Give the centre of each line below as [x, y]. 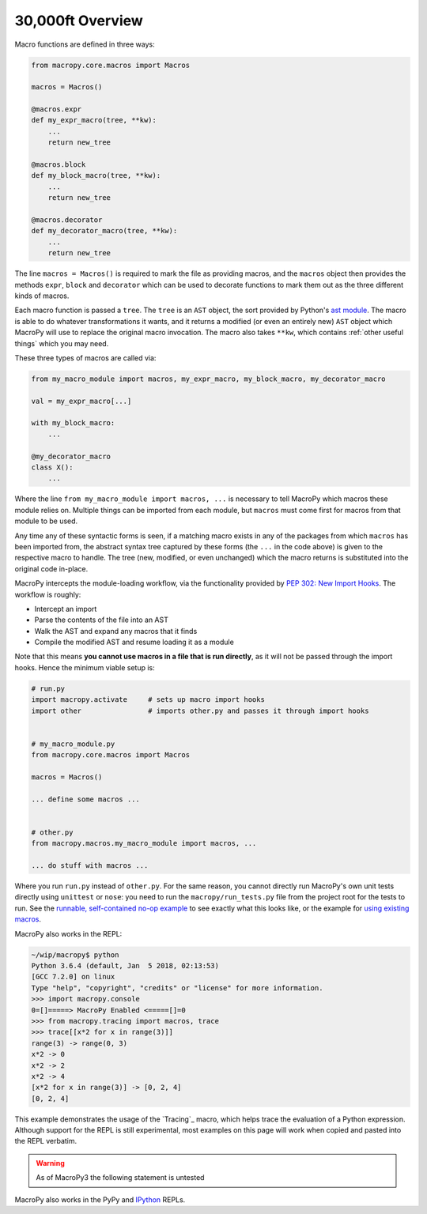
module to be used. [46, 521]
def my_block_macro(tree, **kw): [96, 175]
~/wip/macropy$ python [75, 955]
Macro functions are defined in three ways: [85, 44]
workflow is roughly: [48, 594]
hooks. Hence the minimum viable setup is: [85, 667]
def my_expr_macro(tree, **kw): [94, 120]
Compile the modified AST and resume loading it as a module [134, 642]
